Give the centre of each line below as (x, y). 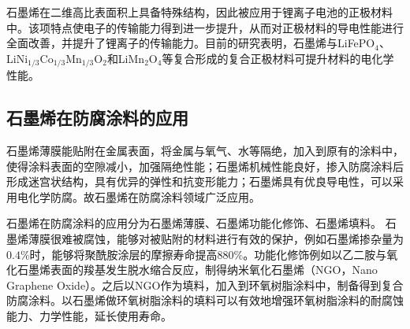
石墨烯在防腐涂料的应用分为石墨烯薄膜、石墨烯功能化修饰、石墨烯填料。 (194, 223)
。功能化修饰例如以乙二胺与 (315, 254)
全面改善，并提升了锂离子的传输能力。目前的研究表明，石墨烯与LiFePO (191, 43)
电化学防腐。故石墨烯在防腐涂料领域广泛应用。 (138, 196)
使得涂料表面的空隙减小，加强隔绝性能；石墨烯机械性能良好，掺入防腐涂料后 (205, 166)
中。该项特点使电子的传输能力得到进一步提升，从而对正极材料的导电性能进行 (205, 27)
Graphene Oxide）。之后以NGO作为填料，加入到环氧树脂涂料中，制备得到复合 (205, 285)
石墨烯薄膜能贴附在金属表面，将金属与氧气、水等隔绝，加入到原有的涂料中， (205, 151)
